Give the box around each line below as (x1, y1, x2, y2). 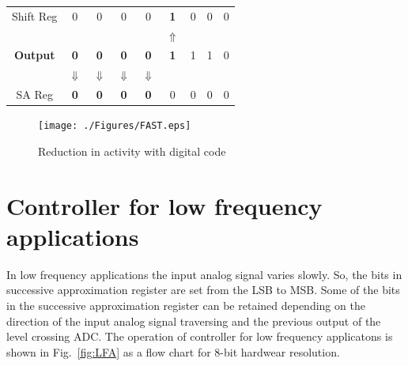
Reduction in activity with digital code (38, 142, 226, 159)
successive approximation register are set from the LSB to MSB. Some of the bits (6, 281, 400, 298)
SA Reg (16, 86, 53, 103)
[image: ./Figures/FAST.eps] (38, 120, 191, 132)
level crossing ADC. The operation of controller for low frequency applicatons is (6, 328, 393, 345)
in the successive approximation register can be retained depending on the (6, 296, 365, 313)
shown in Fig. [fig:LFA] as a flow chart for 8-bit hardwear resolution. (6, 343, 340, 360)
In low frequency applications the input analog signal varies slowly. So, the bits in (6, 266, 402, 282)
